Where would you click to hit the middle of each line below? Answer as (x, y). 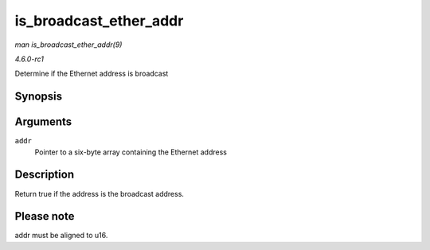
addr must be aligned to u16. (61, 236)
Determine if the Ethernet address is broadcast (92, 74)
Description (45, 175)
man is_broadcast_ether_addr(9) (68, 45)
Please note (45, 216)
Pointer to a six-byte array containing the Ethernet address (131, 152)
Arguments (43, 122)
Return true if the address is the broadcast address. (100, 193)
